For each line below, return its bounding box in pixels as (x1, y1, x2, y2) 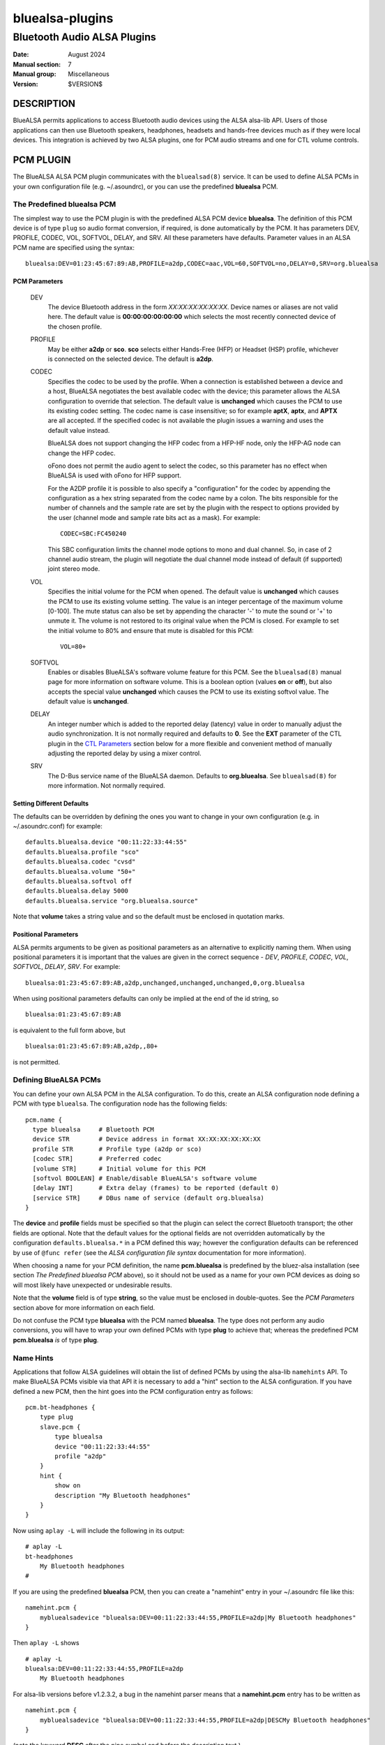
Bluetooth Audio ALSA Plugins (13, 31, 156, 43)
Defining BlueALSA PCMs (13, 1075, 101, 1085)
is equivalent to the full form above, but (13, 1026, 126, 1034)
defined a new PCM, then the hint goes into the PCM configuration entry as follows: (13, 1387, 253, 1395)
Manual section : (13, 60, 61, 68)
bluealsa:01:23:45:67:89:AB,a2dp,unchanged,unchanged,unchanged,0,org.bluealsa (25, 979, 305, 987)
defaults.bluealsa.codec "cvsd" (25, 858, 136, 866)
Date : (13, 50, 29, 59)
